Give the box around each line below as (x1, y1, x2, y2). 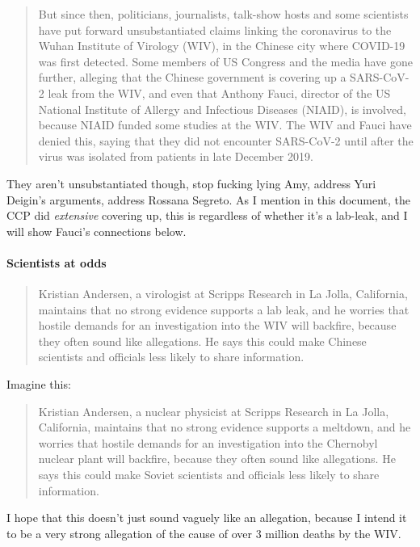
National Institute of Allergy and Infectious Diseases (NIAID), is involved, (38, 100, 406, 117)
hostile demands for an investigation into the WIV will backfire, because (38, 317, 397, 334)
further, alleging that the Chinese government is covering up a (38, 69, 346, 86)
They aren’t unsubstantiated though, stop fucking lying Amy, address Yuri (6, 175, 376, 191)
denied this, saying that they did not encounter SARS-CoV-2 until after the (38, 132, 414, 149)
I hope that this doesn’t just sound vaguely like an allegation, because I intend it (6, 509, 407, 526)
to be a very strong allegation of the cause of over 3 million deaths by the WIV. (6, 524, 401, 541)
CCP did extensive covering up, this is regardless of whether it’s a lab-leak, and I (6, 207, 408, 224)
